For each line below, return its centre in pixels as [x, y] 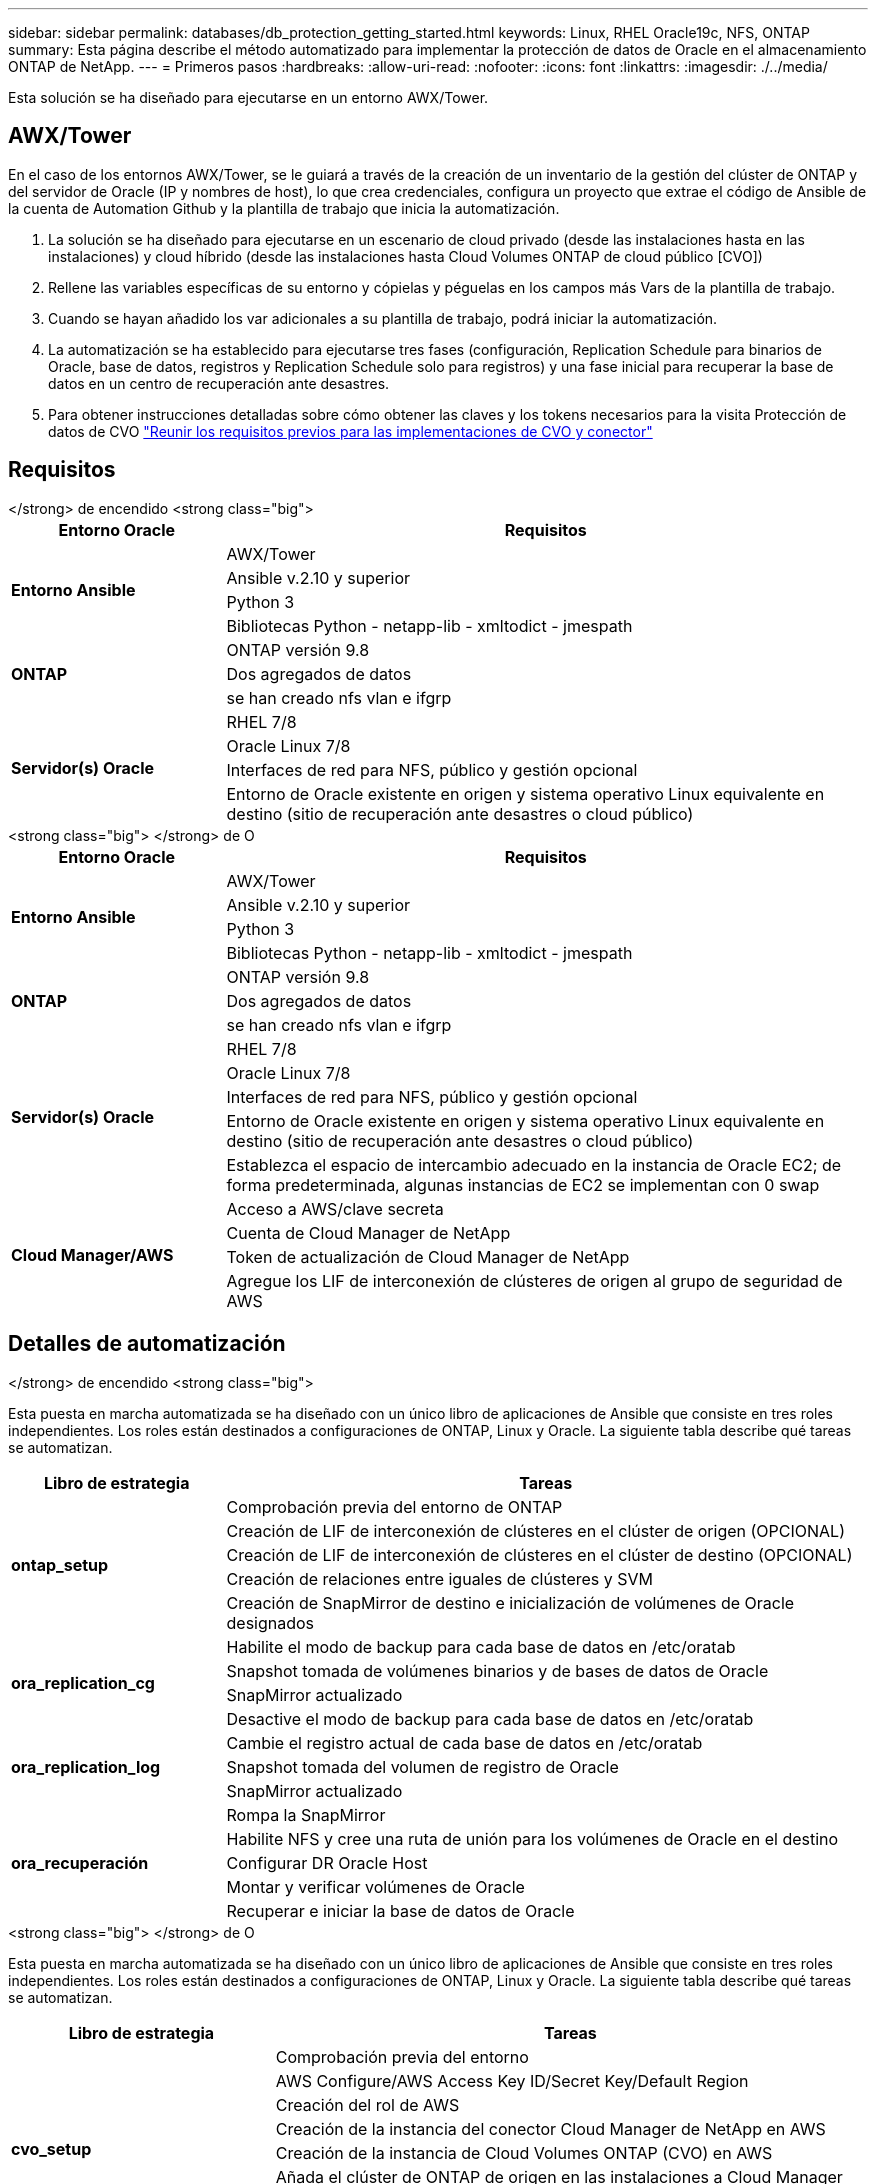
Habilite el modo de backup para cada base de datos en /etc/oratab [481, 1646]
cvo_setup [51, 2148]
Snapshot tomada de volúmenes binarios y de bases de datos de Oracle [497, 1670]
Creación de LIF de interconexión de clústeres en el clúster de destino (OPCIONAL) [539, 1554]
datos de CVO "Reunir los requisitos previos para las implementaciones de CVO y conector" [350, 431]
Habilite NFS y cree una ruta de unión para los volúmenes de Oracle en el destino [532, 1838]
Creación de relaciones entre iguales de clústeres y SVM [439, 1578]
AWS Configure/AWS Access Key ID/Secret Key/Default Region [512, 2080]
